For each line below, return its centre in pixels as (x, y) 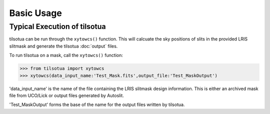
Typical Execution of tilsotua (57, 26)
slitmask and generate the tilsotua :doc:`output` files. (63, 46)
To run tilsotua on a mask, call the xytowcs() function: (66, 55)
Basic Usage (35, 13)
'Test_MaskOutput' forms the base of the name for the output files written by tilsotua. (97, 104)
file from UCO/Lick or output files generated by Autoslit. (67, 95)
